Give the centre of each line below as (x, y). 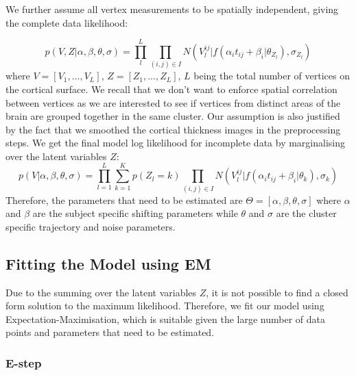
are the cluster (306, 213)
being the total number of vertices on (272, 76)
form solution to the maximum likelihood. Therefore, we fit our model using (165, 306)
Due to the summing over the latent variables (101, 292)
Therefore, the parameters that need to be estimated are (124, 199)
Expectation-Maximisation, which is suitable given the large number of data (166, 319)
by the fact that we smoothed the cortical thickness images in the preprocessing (173, 129)
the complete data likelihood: (67, 22)
